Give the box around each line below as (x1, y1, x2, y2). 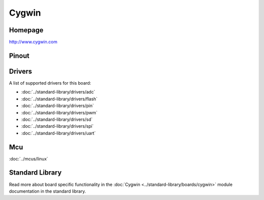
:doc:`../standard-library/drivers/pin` (21, 103, 94, 109)
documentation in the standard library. (9, 188, 86, 194)
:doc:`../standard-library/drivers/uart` (21, 130, 96, 136)
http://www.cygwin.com (9, 39, 58, 45)
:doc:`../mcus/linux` (9, 156, 48, 161)
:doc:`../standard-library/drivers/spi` (21, 123, 94, 129)
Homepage (9, 26, 44, 34)
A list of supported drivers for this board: (9, 80, 91, 86)
